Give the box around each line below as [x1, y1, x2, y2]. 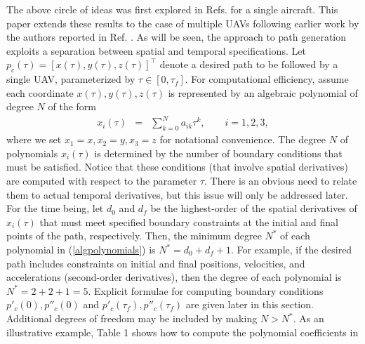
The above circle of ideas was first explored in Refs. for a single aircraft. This [6, 2, 338, 16]
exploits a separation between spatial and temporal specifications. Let [6, 43, 306, 58]
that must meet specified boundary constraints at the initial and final [39, 214, 338, 229]
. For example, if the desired [230, 242, 352, 257]
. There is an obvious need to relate [204, 173, 357, 188]
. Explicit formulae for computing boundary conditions [88, 283, 324, 298]
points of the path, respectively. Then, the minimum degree [6, 228, 262, 243]
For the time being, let [6, 201, 104, 216]
